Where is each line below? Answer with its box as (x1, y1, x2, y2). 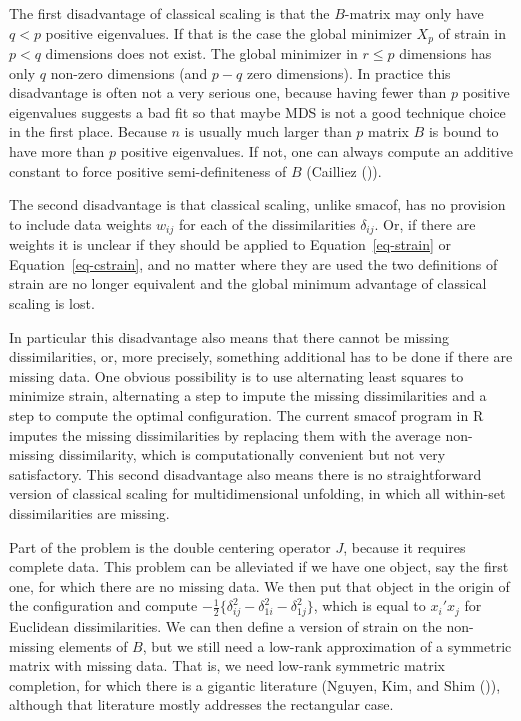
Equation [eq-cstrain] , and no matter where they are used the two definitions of (9, 253, 498, 274)
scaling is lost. (9, 293, 95, 314)
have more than (9, 141, 105, 162)
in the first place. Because (9, 121, 167, 142)
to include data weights (9, 213, 152, 234)
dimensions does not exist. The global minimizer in (45, 43, 358, 64)
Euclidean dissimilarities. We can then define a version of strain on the (9, 616, 442, 637)
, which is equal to (313, 595, 426, 616)
